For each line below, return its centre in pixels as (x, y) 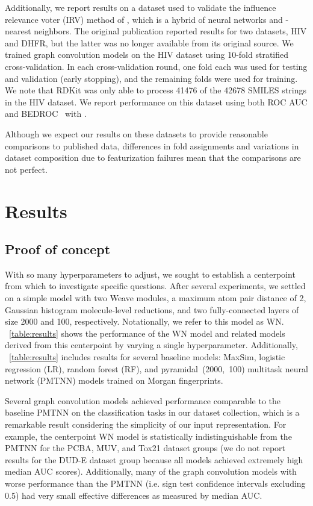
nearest (18, 31)
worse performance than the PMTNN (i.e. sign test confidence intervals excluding (155, 483)
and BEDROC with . (46, 114)
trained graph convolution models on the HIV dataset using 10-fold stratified (147, 55)
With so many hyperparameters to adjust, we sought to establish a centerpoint (150, 274)
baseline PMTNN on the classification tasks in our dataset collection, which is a (152, 412)
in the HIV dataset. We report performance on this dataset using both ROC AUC (156, 102)
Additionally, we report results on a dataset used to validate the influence (141, 7)
